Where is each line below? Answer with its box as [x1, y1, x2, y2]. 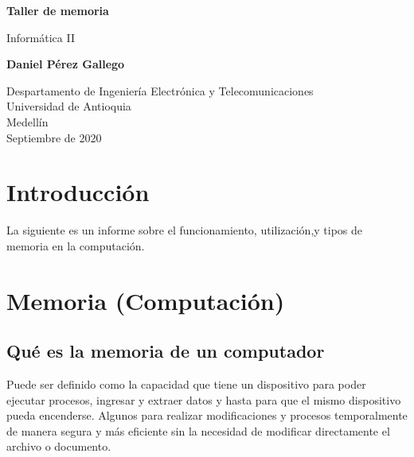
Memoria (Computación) [6, 284, 285, 316]
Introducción [6, 176, 150, 208]
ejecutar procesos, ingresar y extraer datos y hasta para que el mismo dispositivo [6, 391, 401, 408]
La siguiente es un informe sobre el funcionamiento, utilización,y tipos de [6, 222, 363, 238]
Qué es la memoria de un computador [6, 339, 325, 363]
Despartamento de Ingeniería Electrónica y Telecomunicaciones [6, 82, 314, 99]
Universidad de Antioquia [6, 98, 131, 114]
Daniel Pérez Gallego [6, 56, 125, 72]
